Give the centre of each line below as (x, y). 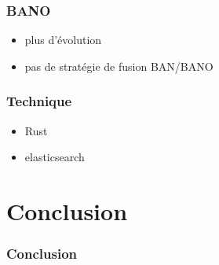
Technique (39, 101)
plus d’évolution (63, 40)
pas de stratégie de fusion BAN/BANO (119, 66)
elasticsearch (55, 157)
